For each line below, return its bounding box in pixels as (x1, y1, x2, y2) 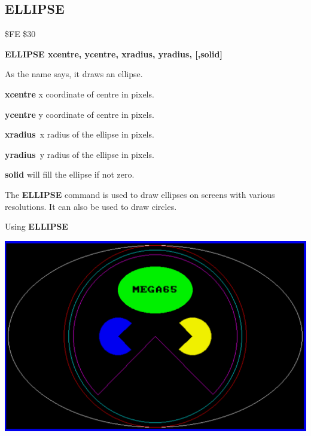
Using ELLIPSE (5, 220, 68, 233)
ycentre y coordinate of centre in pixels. (5, 108, 154, 120)
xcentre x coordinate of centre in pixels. (5, 87, 154, 100)
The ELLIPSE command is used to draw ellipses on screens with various (5, 188, 275, 200)
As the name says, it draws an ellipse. (5, 68, 143, 80)
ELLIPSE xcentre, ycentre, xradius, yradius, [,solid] (5, 47, 222, 60)
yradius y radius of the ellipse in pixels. (5, 148, 154, 160)
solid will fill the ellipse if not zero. (5, 168, 135, 181)
